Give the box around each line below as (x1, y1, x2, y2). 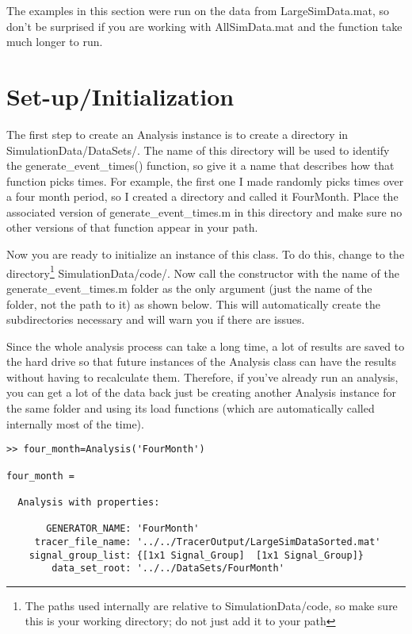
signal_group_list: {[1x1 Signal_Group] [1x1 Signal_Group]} (29, 549, 364, 561)
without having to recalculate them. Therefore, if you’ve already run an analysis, (6, 368, 399, 385)
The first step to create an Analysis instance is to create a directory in (6, 125, 349, 142)
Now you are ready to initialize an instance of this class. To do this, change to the (6, 246, 405, 263)
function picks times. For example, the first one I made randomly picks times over (6, 172, 404, 189)
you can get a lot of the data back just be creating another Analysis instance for (6, 384, 396, 401)
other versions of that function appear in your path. (6, 219, 258, 236)
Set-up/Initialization (6, 79, 235, 112)
